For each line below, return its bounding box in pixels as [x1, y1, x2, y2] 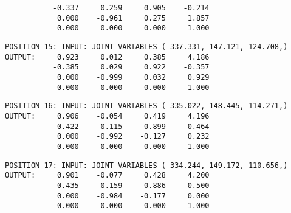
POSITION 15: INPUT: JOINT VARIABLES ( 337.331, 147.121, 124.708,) [5, 42, 288, 51]
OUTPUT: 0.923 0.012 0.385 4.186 [5, 52, 210, 61]
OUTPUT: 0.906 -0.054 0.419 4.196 [5, 111, 210, 120]
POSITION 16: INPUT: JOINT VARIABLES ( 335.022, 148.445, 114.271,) [5, 102, 288, 111]
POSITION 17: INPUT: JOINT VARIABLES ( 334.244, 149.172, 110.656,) [5, 161, 288, 170]
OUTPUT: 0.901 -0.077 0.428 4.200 [5, 171, 210, 180]
